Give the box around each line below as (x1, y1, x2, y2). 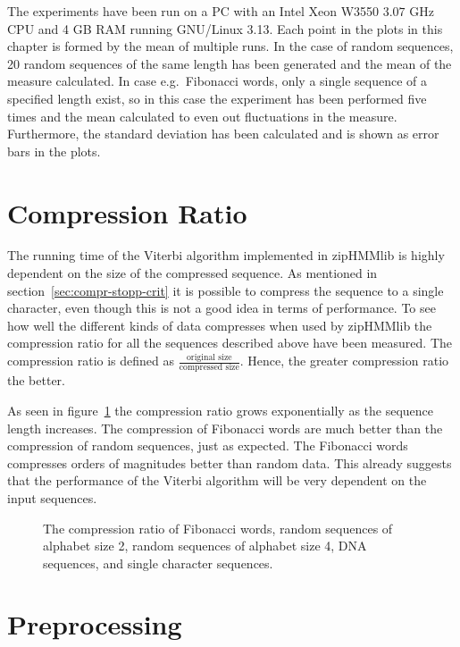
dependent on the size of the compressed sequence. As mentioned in (7, 264, 378, 282)
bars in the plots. (7, 141, 101, 160)
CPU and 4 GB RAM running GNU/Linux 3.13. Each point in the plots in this (7, 19, 443, 38)
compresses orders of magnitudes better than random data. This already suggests (7, 453, 452, 472)
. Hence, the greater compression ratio (239, 351, 449, 370)
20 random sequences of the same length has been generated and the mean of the (7, 54, 452, 72)
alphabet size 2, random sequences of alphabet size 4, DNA (43, 536, 367, 555)
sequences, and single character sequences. (43, 553, 273, 572)
